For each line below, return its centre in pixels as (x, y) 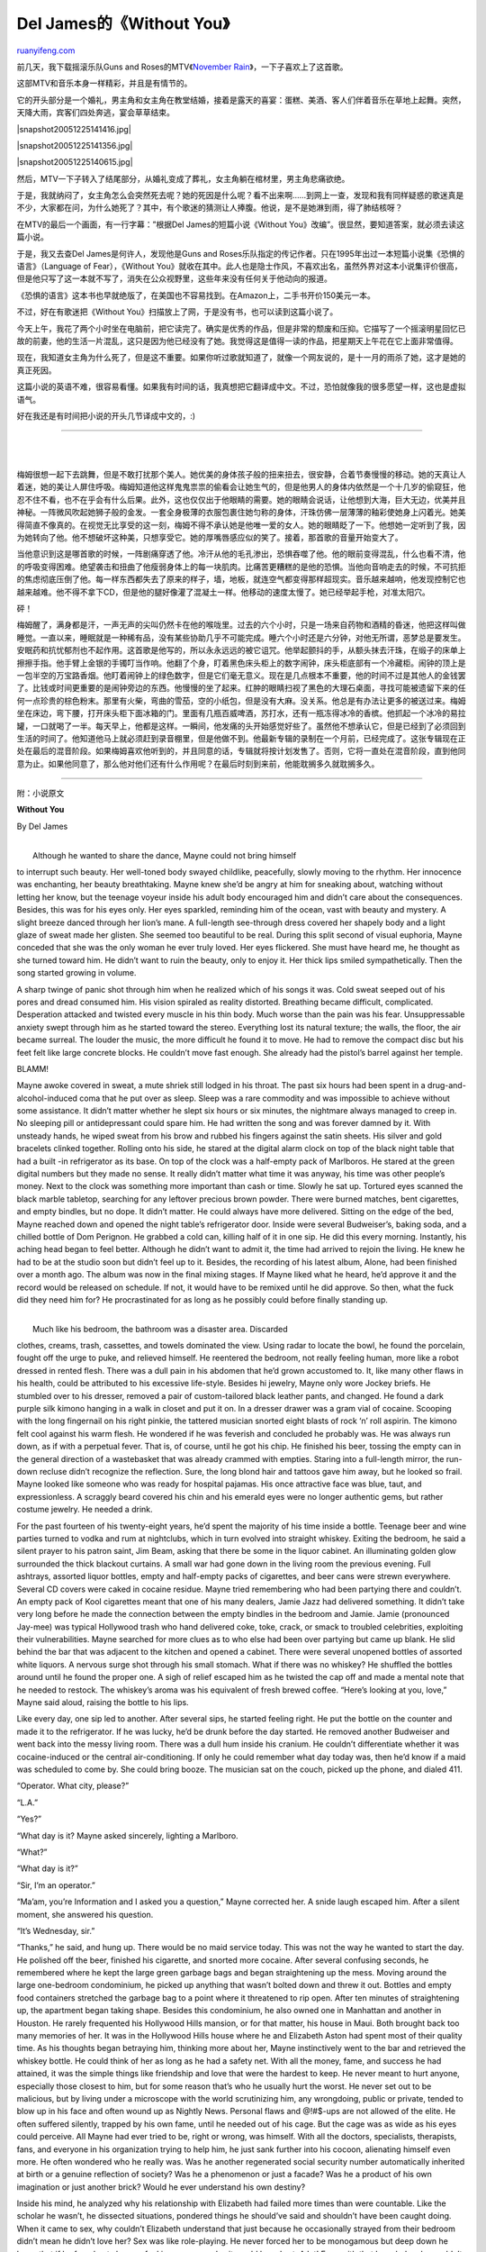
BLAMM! (33, 1068)
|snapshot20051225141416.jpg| (74, 129)
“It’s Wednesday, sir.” (56, 1930)
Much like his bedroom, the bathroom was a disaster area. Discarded (160, 1329)
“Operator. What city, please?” (73, 1786)
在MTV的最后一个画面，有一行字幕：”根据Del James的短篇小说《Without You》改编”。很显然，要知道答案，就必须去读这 (241, 224)
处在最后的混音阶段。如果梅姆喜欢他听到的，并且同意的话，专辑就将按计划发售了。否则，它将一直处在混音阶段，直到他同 (241, 751)
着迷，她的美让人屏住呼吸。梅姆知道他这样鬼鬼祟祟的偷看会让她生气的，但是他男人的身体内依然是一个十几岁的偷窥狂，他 (241, 487)
